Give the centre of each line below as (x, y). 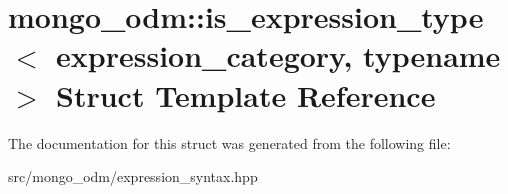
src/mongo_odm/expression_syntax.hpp (133, 176)
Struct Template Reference (246, 94)
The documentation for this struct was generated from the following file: (229, 142)
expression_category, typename (278, 55)
